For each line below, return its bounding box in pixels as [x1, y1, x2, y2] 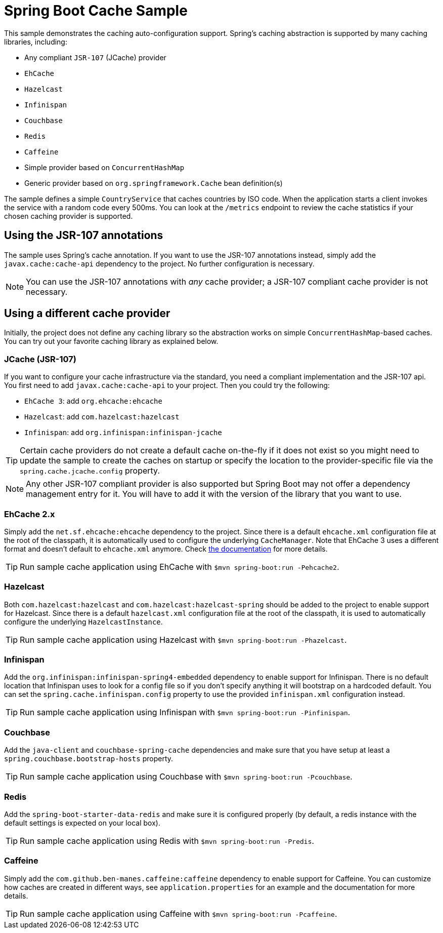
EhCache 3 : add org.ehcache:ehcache [24, 397, 162, 406]
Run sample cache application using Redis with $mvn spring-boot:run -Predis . [20, 835, 315, 846]
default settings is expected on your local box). [4, 818, 160, 827]
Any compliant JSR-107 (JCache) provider [24, 53, 166, 62]
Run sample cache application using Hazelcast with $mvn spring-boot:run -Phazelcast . [20, 634, 347, 645]
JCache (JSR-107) [4, 354, 76, 364]
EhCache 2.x [4, 509, 55, 519]
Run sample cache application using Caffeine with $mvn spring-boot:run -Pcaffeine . [20, 908, 337, 919]
